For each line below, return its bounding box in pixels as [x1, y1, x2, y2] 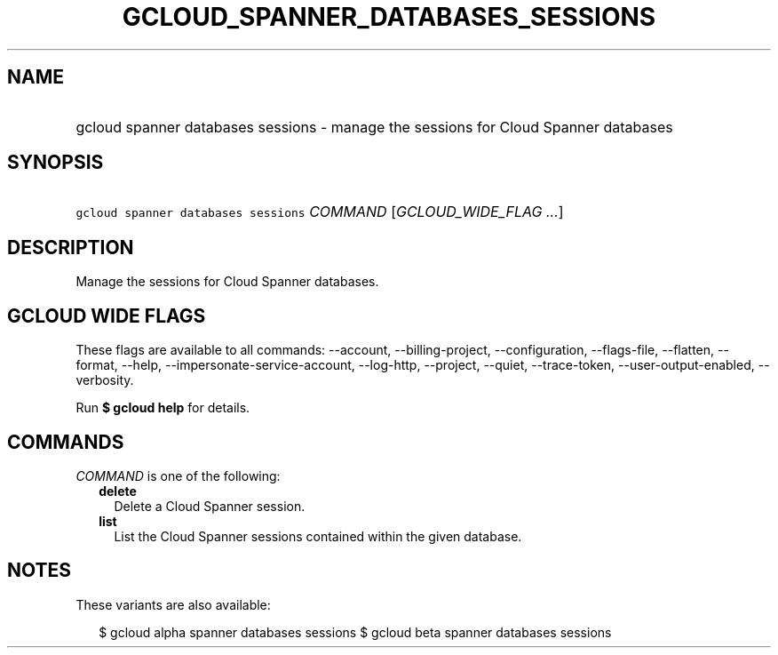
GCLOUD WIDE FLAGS [7, 304, 206, 327]
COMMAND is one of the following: [75, 467, 281, 483]
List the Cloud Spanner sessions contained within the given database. [114, 528, 522, 544]
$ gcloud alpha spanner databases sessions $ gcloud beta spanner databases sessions [99, 624, 612, 640]
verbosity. [75, 372, 134, 388]
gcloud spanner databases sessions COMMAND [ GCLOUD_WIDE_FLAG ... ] [75, 203, 564, 221]
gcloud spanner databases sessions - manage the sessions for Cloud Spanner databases [75, 117, 673, 136]
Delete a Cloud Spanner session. [114, 498, 306, 514]
